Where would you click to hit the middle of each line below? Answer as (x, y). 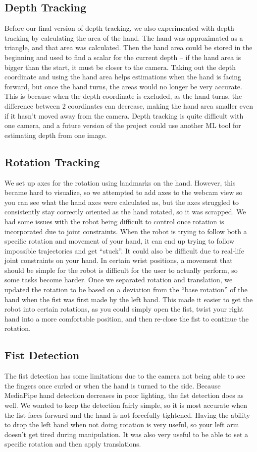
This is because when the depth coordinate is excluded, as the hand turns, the (123, 96)
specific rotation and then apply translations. (73, 444)
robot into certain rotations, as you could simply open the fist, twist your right (124, 309)
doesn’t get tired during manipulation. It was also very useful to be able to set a (127, 434)
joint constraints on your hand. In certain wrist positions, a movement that (119, 260)
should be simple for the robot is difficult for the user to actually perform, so (121, 270)
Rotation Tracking (52, 161)
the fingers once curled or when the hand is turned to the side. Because (113, 385)
